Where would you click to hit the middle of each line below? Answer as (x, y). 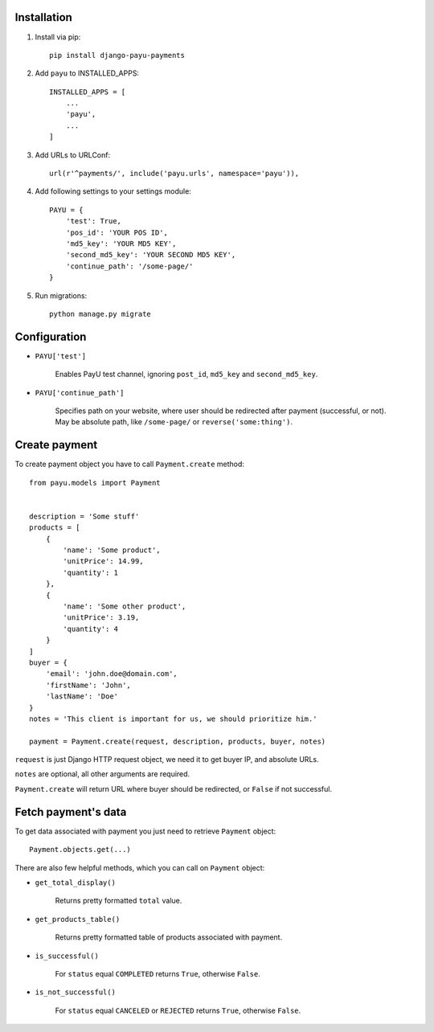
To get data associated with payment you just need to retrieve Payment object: (145, 831)
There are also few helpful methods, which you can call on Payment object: (140, 867)
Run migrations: (61, 295)
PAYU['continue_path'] (80, 393)
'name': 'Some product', (112, 550)
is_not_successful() (76, 992)
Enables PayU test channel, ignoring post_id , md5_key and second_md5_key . (186, 375)
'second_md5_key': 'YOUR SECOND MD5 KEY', (151, 255)
